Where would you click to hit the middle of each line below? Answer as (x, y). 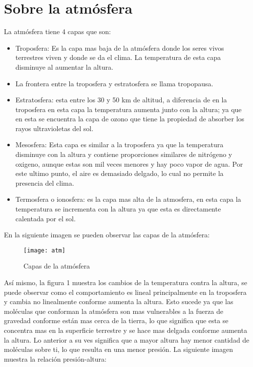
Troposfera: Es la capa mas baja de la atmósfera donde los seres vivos (120, 48)
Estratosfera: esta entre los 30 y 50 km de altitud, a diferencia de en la (121, 100)
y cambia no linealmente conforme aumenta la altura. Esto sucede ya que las (119, 301)
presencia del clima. (45, 183)
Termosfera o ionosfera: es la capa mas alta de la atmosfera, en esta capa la (128, 199)
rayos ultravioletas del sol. (54, 128)
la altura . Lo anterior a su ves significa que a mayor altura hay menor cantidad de (127, 339)
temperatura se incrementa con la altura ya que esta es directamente (118, 209)
